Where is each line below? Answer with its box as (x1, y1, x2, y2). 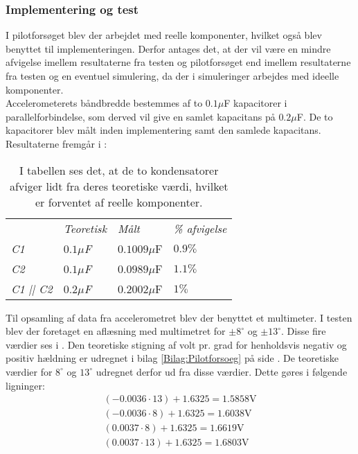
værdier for (6, 364, 53, 378)
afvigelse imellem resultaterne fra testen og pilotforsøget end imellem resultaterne (6, 55, 351, 69)
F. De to (296, 109, 333, 123)
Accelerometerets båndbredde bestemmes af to (6, 96, 203, 110)
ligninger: (6, 378, 45, 392)
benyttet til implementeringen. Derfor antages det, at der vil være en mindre (6, 41, 331, 55)
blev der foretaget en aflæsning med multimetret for (6, 324, 226, 338)
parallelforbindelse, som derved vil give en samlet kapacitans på (6, 109, 276, 123)
